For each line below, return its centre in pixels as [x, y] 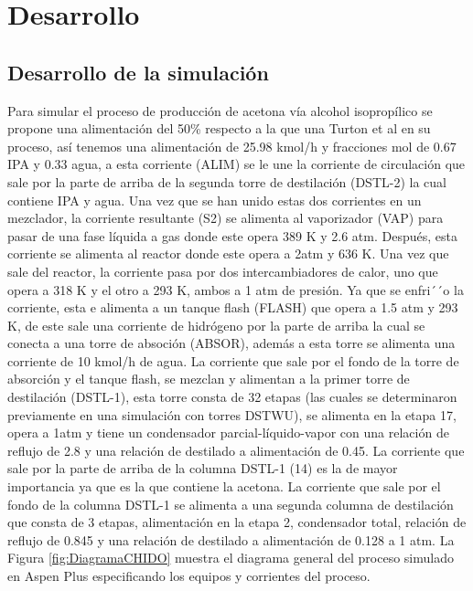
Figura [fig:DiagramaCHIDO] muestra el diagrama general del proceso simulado [231, 558]
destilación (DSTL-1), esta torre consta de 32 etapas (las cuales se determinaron [232, 397]
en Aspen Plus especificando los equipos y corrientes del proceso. [189, 576]
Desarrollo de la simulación [138, 72]
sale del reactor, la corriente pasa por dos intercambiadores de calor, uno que [223, 271]
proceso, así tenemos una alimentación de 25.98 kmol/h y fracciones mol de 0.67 [232, 146]
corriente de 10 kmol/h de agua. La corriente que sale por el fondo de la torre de [233, 360]
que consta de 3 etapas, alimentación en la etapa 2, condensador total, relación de [237, 522]
